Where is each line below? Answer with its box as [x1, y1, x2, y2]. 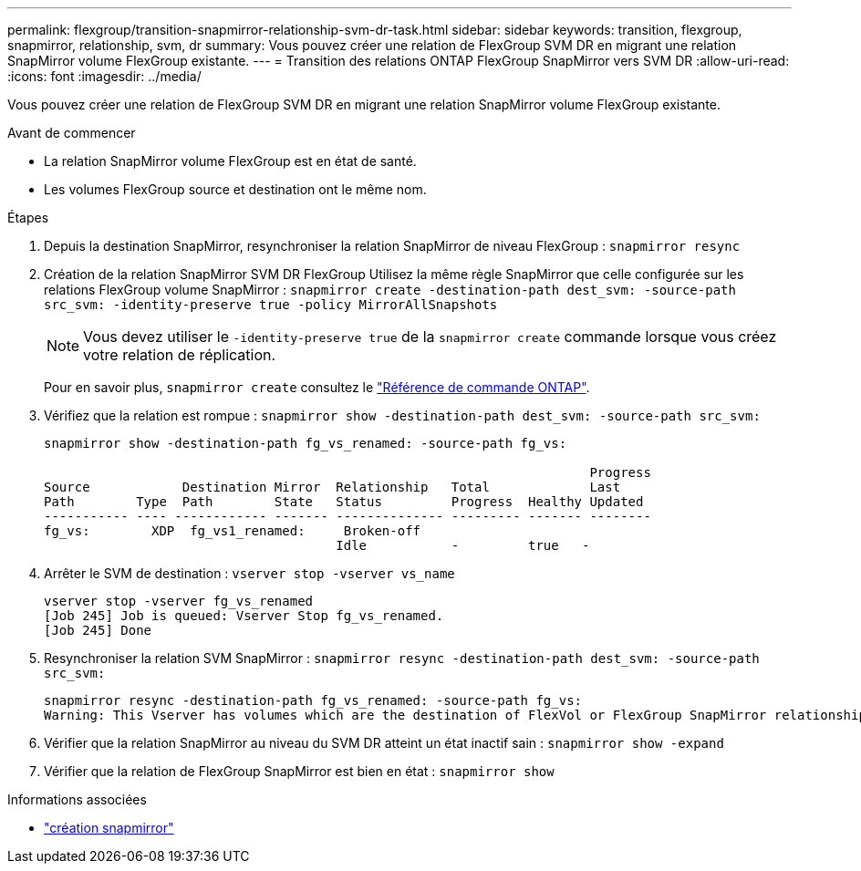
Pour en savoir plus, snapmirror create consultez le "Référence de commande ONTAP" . [44, 379, 590, 395]
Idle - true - [336, 538, 590, 553]
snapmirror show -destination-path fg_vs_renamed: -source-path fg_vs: [44, 436, 567, 451]
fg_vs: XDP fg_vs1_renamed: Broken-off [44, 524, 421, 538]
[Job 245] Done [44, 623, 152, 638]
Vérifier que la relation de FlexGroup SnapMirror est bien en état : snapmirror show [44, 763, 555, 779]
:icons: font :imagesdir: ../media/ [7, 68, 202, 84]
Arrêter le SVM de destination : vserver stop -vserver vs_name [44, 565, 455, 581]
